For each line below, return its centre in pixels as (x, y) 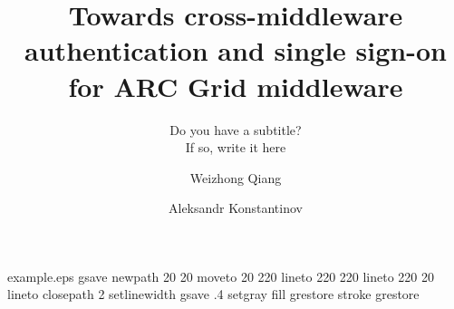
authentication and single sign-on (236, 50)
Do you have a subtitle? (236, 129)
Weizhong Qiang (236, 177)
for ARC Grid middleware (236, 86)
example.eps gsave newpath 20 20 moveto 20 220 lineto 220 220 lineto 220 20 (221, 276)
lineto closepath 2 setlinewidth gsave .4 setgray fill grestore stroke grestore (213, 294)
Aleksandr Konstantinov (236, 208)
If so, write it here (236, 147)
